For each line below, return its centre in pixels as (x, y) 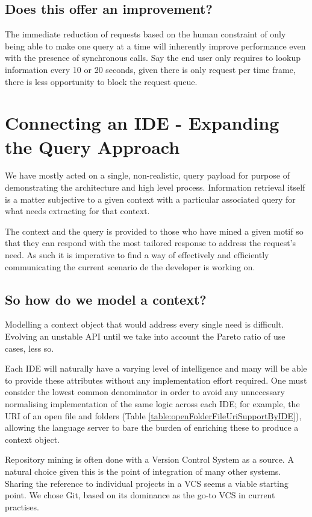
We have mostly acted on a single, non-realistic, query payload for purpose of (147, 175)
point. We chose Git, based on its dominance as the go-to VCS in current (140, 495)
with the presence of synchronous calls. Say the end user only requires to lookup (153, 58)
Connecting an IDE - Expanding (142, 123)
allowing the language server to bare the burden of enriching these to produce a (152, 427)
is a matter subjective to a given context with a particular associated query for (150, 199)
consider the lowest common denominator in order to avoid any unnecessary (145, 392)
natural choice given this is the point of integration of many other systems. (143, 471)
